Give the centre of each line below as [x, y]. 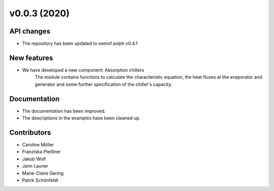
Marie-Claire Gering [43, 173]
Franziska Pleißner [41, 152]
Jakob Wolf [34, 159]
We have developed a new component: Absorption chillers [83, 70]
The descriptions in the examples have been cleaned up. [81, 118]
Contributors [30, 132]
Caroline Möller [38, 144]
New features [31, 58]
